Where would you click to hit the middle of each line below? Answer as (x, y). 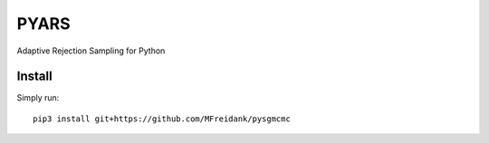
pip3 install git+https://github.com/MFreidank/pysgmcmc (162, 119)
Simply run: (38, 98)
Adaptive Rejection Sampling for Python (91, 51)
